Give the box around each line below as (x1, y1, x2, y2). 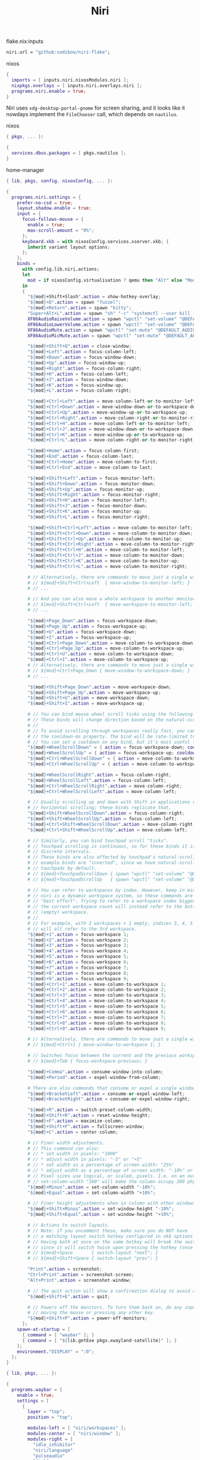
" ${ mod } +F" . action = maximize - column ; (27, 1118, 124, 1124)
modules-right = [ (27, 1436, 73, 1442)
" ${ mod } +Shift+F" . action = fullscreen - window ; (27, 1124, 145, 1130)
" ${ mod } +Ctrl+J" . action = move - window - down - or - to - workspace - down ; (27, 426, 196, 432)
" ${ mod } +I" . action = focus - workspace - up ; (27, 634, 132, 641)
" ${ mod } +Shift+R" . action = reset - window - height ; (27, 1112, 151, 1119)
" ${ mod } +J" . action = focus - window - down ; (27, 376, 129, 382)
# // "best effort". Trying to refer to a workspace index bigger (27, 898, 196, 904)
